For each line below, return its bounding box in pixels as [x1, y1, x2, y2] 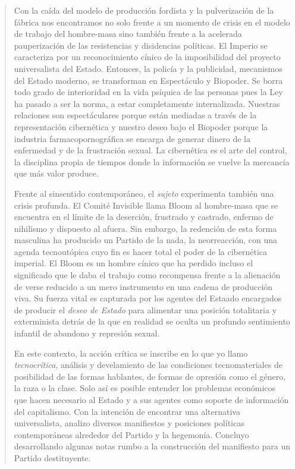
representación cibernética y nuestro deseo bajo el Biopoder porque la [14, 120, 268, 133]
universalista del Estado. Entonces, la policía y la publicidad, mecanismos [14, 62, 283, 74]
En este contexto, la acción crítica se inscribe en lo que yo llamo [14, 347, 248, 359]
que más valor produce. [14, 167, 99, 180]
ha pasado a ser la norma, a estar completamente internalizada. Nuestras [14, 97, 280, 109]
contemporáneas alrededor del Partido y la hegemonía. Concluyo [14, 428, 249, 440]
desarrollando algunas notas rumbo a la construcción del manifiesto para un [14, 440, 290, 452]
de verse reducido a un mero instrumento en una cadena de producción [14, 280, 273, 292]
